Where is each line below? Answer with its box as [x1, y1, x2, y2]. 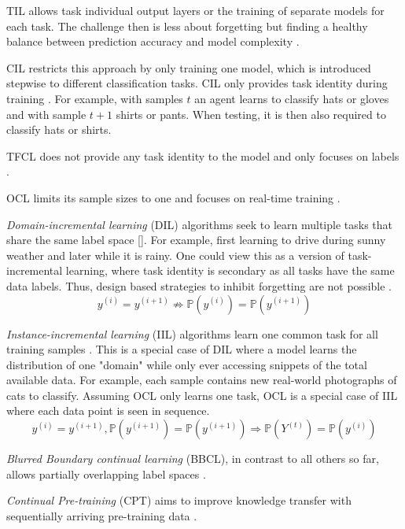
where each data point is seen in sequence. [6, 402, 210, 419]
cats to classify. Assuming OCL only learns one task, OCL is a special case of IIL [6, 387, 398, 403]
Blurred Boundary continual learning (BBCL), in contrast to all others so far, [6, 450, 379, 467]
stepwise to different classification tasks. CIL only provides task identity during [6, 75, 388, 91]
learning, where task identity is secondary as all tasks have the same [65, 262, 395, 279]
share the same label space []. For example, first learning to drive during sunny [6, 231, 386, 248]
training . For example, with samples [6, 90, 183, 106]
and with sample [6, 105, 87, 122]
